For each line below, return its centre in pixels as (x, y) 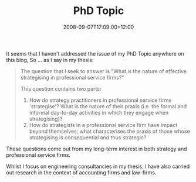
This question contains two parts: (61, 88)
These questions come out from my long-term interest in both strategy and (97, 149)
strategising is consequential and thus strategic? (88, 137)
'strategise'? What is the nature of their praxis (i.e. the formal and (108, 106)
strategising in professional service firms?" (72, 77)
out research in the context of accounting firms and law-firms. (81, 172)
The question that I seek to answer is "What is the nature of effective (103, 71)
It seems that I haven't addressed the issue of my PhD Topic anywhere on (95, 53)
